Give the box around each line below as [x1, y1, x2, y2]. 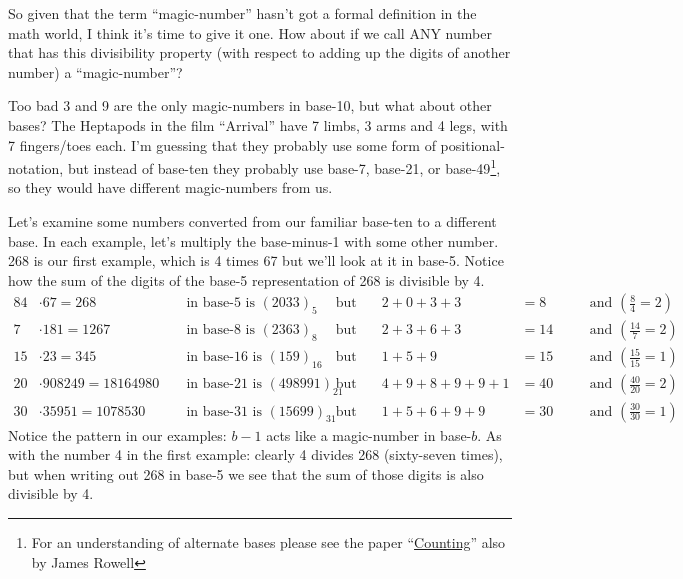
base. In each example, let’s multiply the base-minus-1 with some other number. [8, 230, 499, 251]
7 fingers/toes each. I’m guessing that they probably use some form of [8, 134, 436, 155]
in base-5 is [186, 296, 255, 311]
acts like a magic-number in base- [266, 424, 472, 445]
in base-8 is [186, 323, 255, 338]
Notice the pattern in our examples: [8, 424, 227, 445]
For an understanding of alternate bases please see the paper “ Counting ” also [31, 531, 506, 552]
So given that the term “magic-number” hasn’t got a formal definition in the [8, 3, 477, 23]
